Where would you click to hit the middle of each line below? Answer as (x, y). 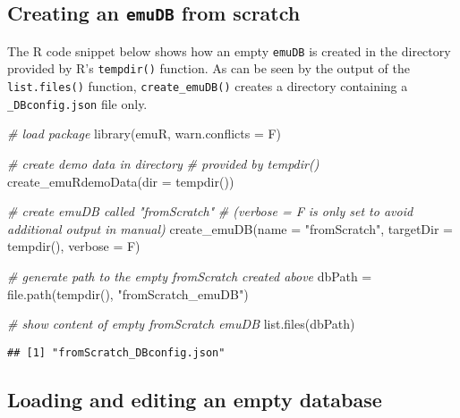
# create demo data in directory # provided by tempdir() (163, 163)
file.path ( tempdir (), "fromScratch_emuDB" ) (128, 293)
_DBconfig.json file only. (77, 103)
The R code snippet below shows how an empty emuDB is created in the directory (229, 50)
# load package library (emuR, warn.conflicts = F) (145, 134)
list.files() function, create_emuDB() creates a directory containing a (208, 86)
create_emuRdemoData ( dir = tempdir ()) (121, 181)
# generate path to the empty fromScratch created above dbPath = (190, 276)
